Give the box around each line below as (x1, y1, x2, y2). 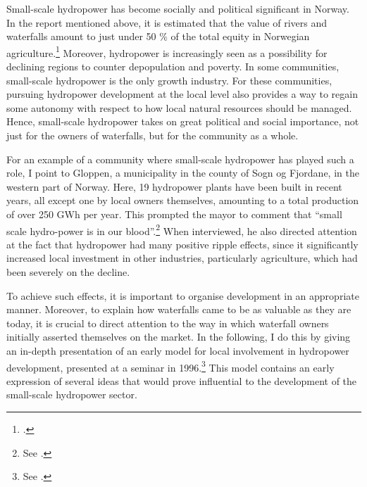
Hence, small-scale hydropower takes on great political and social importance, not (6, 114, 359, 129)
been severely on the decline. (6, 265, 130, 279)
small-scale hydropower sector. (6, 387, 137, 402)
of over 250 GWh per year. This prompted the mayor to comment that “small (6, 206, 342, 221)
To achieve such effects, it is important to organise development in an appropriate (6, 288, 359, 303)
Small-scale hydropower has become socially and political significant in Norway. (6, 1, 349, 15)
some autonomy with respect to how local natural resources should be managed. (6, 100, 352, 115)
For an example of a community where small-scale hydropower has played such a (6, 151, 354, 166)
